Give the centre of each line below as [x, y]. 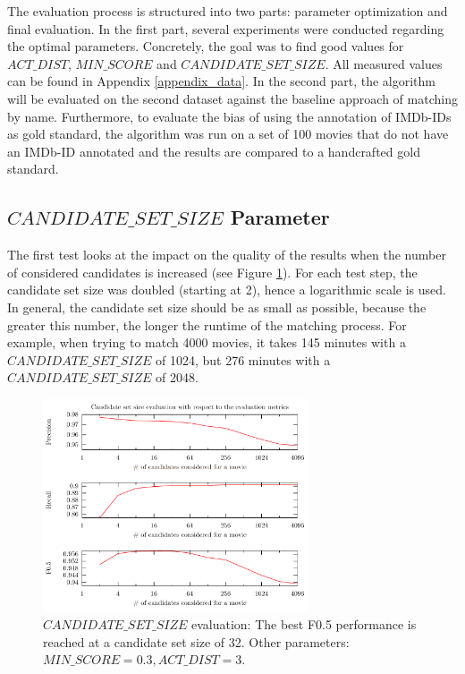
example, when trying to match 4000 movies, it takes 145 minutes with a [207, 342]
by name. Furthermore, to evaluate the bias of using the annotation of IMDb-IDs [229, 116]
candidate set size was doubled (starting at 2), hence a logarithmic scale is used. [227, 290]
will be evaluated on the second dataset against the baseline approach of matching [232, 98]
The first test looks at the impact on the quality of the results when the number [227, 255]
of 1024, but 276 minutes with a [243, 359]
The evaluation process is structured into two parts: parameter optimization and [228, 11]
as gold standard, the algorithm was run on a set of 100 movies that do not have [228, 134]
